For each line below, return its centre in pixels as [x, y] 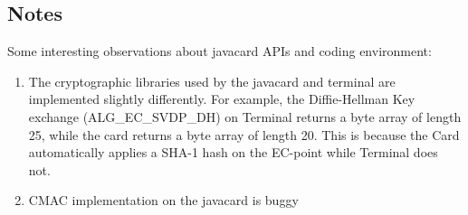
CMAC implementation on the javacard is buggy [163, 200]
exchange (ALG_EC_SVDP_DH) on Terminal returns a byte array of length [245, 116]
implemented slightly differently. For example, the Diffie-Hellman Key [222, 99]
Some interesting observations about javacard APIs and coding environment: [220, 51]
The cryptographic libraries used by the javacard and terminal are [212, 81]
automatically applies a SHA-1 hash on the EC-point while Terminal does [233, 152]
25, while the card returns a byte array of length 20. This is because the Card [244, 134]
